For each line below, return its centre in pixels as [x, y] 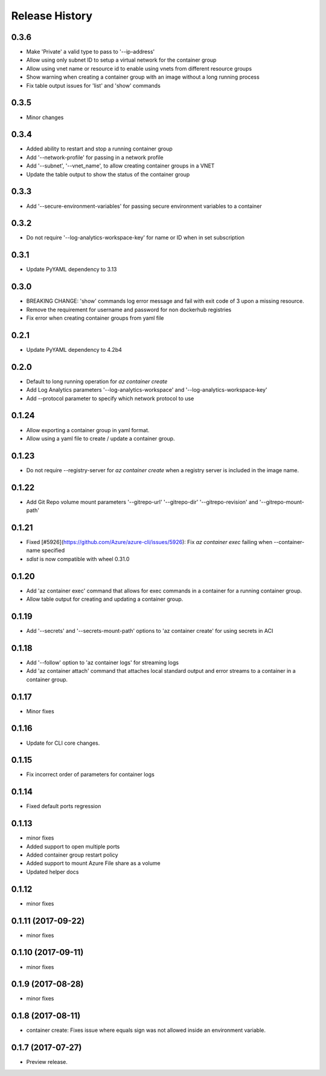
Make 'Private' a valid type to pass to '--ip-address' [91, 52]
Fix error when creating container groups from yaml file [95, 318]
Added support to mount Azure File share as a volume [93, 863]
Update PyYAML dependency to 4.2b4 [74, 349]
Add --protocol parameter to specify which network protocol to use [110, 398]
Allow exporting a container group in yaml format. [88, 430]
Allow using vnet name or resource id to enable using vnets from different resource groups [139, 68]
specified [53, 551]
